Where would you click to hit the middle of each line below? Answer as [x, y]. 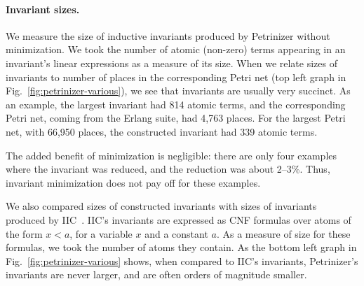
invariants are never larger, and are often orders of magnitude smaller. [156, 274]
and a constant [176, 233]
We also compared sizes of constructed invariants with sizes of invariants [161, 206]
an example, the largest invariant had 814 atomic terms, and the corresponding [176, 104]
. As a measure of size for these [283, 233]
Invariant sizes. [43, 9]
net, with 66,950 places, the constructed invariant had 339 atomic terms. [162, 131]
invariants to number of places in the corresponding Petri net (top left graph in [176, 77]
